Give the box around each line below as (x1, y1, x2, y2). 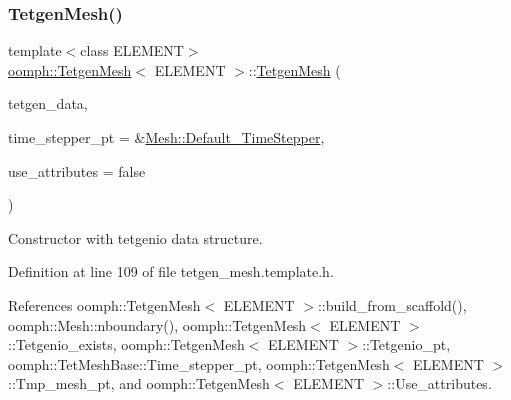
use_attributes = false (8, 160, 146, 181)
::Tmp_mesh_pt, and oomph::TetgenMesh (8, 373, 270, 394)
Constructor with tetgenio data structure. (8, 227, 263, 248)
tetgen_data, (8, 93, 88, 114)
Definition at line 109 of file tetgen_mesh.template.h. (8, 261, 334, 282)
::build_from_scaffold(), (317, 294, 467, 315)
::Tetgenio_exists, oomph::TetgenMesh (8, 334, 245, 355)
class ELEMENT (80, 40, 184, 61)
